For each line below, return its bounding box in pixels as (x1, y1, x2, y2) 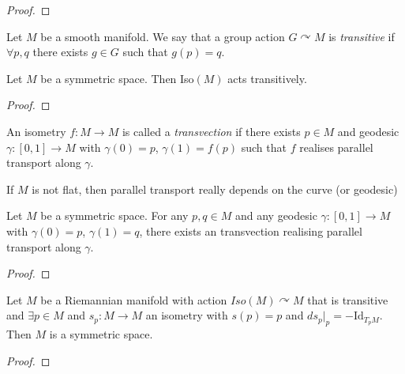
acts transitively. (227, 70, 307, 86)
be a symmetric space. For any (40, 207, 189, 224)
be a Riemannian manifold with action (40, 291, 227, 308)
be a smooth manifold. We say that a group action (40, 28, 285, 44)
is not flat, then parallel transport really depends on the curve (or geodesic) (32, 180, 398, 197)
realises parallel (299, 138, 373, 155)
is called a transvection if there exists (122, 123, 301, 139)
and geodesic (337, 123, 399, 139)
